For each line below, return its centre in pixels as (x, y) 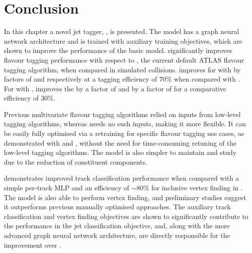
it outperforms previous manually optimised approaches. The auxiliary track (118, 207)
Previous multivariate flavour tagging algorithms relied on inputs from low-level (122, 114)
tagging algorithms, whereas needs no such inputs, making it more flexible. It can (125, 124)
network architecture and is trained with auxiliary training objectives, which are (123, 41)
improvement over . (33, 245)
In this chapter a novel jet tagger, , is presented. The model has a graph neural (122, 31)
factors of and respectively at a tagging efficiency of (81, 79)
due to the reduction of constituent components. (76, 161)
